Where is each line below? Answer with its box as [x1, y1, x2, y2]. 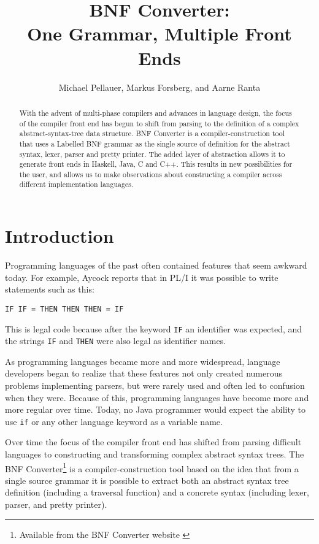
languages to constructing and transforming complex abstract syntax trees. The [5, 448, 304, 461]
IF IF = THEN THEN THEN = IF [5, 304, 124, 313]
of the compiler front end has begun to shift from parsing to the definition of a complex [19, 118, 299, 128]
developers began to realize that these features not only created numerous [5, 367, 282, 380]
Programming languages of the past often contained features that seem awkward [5, 259, 307, 272]
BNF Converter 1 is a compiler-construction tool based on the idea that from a [5, 460, 299, 475]
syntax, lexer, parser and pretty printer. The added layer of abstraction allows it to [19, 148, 285, 159]
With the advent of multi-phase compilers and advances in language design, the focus [19, 107, 292, 118]
